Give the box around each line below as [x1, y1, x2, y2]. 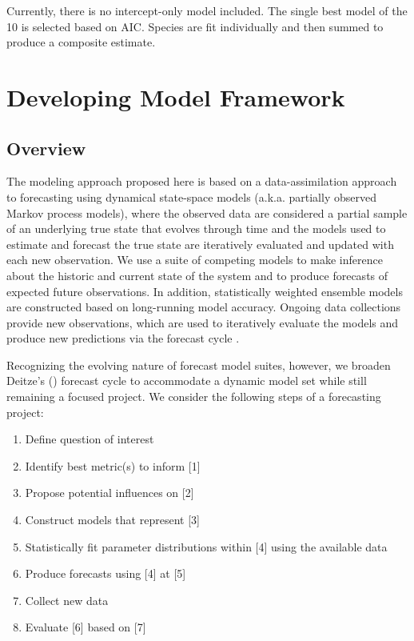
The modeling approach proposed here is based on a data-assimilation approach [6, 173, 397, 190]
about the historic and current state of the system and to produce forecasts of [6, 266, 388, 283]
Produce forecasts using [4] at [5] [25, 565, 186, 582]
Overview [6, 135, 86, 160]
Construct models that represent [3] [25, 511, 200, 528]
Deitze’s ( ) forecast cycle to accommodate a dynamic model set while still [6, 372, 367, 389]
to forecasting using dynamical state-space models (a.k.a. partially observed [6, 188, 376, 205]
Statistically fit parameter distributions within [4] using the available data [25, 538, 388, 555]
